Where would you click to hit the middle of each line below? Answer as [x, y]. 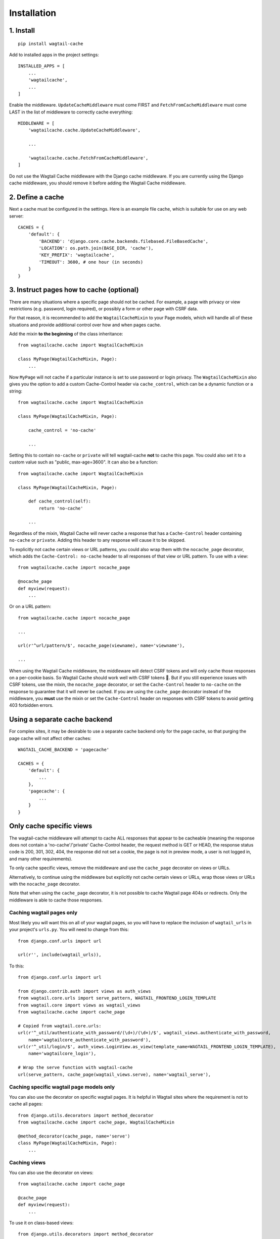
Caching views [27, 1163]
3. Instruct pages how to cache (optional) [74, 290]
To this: [17, 966]
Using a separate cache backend [61, 719]
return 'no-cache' [61, 508]
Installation [33, 13]
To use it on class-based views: [41, 1223]
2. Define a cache [37, 197]
